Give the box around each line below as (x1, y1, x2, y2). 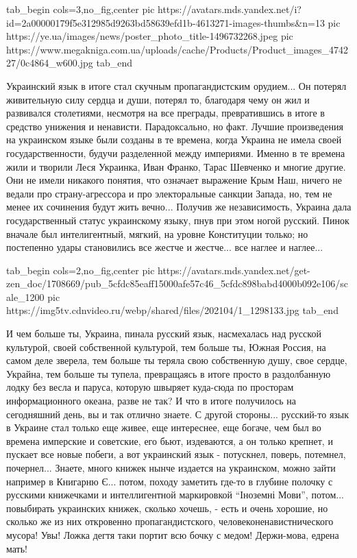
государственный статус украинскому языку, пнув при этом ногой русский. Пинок (6, 213, 349, 227)
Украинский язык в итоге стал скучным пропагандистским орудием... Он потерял (6, 78, 347, 93)
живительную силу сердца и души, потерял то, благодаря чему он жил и (6, 92, 310, 106)
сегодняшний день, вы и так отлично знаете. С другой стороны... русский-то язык (6, 407, 349, 421)
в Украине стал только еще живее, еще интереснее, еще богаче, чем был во (6, 420, 321, 435)
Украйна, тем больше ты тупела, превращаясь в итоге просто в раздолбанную (6, 366, 331, 380)
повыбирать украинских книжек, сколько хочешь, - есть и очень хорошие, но (6, 500, 328, 515)
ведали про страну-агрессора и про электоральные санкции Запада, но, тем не (6, 186, 332, 200)
